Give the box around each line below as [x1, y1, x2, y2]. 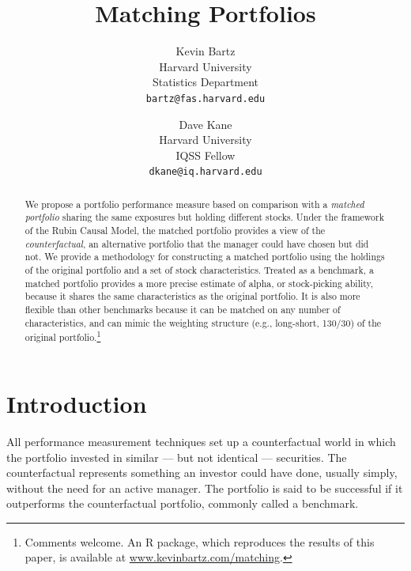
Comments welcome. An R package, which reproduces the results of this [25, 533, 375, 550]
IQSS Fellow [175, 146, 236, 163]
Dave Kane [179, 115, 232, 132]
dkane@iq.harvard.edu [149, 166, 262, 178]
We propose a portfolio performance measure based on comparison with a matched [25, 197, 364, 210]
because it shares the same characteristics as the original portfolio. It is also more [25, 289, 360, 303]
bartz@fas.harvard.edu [145, 93, 266, 104]
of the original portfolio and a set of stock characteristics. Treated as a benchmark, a [25, 263, 374, 277]
